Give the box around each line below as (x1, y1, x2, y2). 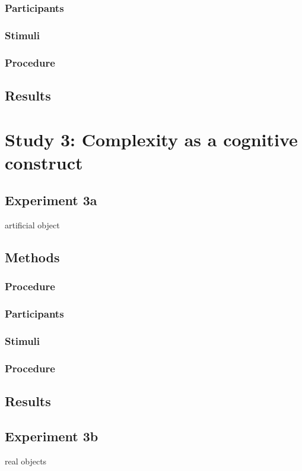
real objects (5, 454, 47, 467)
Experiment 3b (5, 427, 98, 445)
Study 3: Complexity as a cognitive (5, 127, 298, 151)
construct (5, 150, 83, 174)
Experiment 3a (5, 191, 97, 209)
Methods (5, 248, 60, 266)
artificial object (5, 219, 60, 231)
